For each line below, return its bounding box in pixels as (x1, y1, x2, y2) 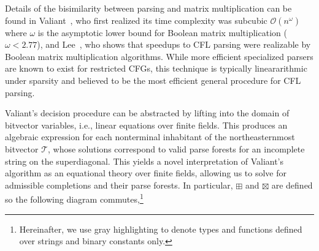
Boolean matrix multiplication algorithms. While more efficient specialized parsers (5, 50, 313, 62)
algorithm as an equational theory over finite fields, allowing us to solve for (5, 167, 286, 179)
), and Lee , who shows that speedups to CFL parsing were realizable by (37, 38, 311, 51)
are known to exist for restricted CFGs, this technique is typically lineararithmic (5, 62, 307, 75)
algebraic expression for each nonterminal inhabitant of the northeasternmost (5, 130, 295, 143)
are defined (271, 178, 313, 191)
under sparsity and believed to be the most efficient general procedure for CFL (5, 73, 301, 86)
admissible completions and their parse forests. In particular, (5, 178, 233, 191)
